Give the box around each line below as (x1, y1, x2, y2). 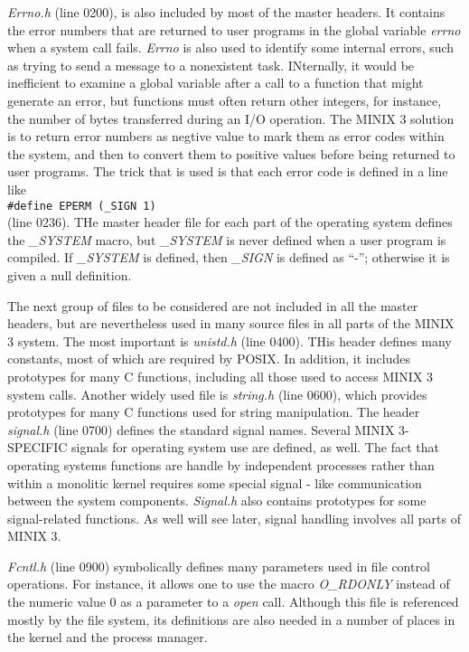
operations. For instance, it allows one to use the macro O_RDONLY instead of (7, 574, 450, 593)
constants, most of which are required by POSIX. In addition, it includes (7, 349, 410, 368)
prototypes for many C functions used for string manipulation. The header (7, 402, 420, 421)
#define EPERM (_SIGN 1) (7, 199, 156, 213)
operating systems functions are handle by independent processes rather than (7, 455, 435, 474)
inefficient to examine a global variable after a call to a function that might (7, 73, 424, 92)
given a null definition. (7, 265, 132, 284)
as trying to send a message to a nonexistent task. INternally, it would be (7, 55, 415, 74)
